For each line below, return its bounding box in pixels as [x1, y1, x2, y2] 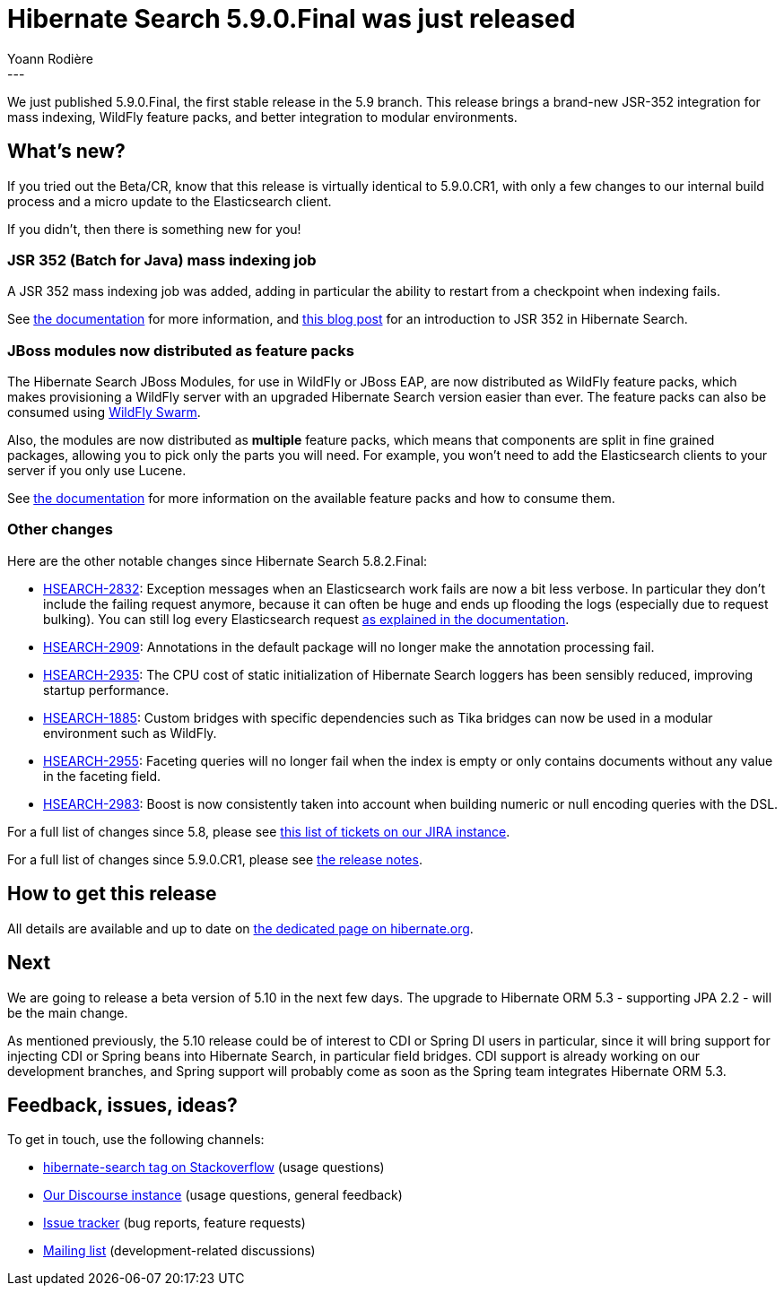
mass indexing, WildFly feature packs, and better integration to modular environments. [7, 108, 518, 125]
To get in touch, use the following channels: [7, 1132, 265, 1148]
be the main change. [7, 1004, 128, 1020]
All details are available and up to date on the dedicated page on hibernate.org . [7, 920, 474, 936]
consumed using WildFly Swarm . [7, 404, 201, 421]
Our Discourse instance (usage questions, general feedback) [43, 1187, 403, 1203]
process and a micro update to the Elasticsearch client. [7, 193, 332, 209]
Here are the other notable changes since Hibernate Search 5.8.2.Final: [7, 552, 428, 568]
